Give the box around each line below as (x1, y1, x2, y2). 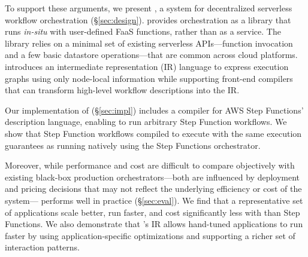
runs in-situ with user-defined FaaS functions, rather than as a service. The (5, 25, 281, 38)
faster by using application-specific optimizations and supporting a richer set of (5, 229, 295, 241)
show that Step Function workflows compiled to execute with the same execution (5, 127, 302, 139)
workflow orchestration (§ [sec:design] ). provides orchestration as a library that (5, 13, 291, 26)
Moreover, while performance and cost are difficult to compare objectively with (5, 159, 295, 172)
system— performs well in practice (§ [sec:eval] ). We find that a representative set (5, 194, 303, 206)
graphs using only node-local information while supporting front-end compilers (5, 72, 293, 84)
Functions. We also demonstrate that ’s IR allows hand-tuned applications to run (5, 218, 303, 230)
